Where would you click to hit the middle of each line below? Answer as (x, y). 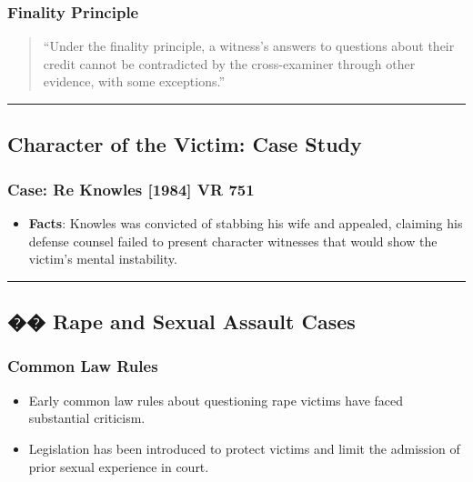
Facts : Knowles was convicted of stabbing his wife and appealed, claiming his (246, 223)
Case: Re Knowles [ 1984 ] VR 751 (131, 189)
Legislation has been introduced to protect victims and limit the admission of (244, 448)
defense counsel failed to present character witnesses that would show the (233, 241)
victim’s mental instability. (103, 259)
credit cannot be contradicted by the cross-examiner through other (229, 63)
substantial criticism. (87, 418)
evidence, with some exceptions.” (134, 81)
